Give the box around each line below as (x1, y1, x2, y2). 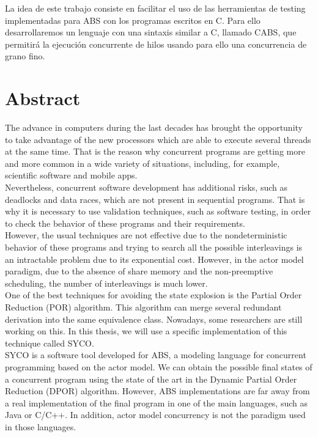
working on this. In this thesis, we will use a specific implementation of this (5, 325, 287, 337)
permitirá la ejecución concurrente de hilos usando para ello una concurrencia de (5, 37, 307, 50)
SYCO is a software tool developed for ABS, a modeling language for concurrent (5, 348, 306, 361)
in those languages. (5, 420, 76, 433)
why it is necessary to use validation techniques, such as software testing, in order (5, 205, 311, 218)
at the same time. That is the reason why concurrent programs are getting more (5, 145, 305, 158)
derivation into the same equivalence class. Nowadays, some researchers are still (5, 312, 303, 325)
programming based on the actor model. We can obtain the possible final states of (5, 360, 312, 373)
